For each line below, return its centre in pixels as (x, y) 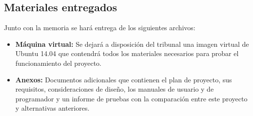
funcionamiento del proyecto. (58, 63)
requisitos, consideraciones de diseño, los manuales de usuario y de (115, 89)
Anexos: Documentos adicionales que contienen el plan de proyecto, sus (124, 79)
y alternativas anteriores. (52, 108)
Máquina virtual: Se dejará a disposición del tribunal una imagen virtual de (132, 44)
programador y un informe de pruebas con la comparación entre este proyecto (131, 98)
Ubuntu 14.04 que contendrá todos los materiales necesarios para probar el (127, 53)
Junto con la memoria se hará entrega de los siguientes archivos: (100, 28)
